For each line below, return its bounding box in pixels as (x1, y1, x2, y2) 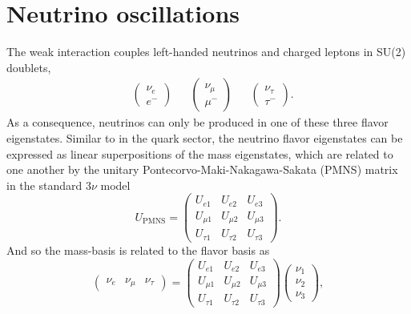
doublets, (6, 58, 51, 75)
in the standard (6, 176, 83, 193)
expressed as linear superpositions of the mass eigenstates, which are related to (6, 145, 393, 162)
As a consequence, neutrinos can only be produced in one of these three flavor (6, 114, 389, 131)
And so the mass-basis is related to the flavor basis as (6, 241, 270, 258)
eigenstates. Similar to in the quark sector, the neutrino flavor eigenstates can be (6, 129, 403, 146)
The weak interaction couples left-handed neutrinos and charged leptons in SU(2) (6, 43, 406, 60)
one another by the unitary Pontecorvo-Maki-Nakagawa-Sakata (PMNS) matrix (6, 161, 398, 178)
